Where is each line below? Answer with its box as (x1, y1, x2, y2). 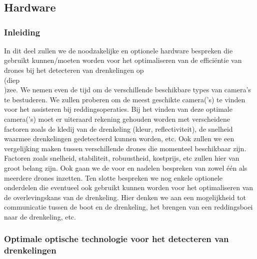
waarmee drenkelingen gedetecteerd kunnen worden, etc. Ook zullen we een (4, 133, 234, 144)
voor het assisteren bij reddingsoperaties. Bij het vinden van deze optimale (4, 104, 232, 114)
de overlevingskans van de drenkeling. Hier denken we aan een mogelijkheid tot (4, 192, 246, 202)
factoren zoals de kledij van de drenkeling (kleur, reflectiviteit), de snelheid (4, 123, 233, 134)
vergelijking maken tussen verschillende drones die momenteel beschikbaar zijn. (4, 143, 246, 153)
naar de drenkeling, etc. (4, 211, 76, 222)
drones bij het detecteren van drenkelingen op (4, 64, 144, 75)
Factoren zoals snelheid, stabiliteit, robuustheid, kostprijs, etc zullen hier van (4, 153, 239, 163)
